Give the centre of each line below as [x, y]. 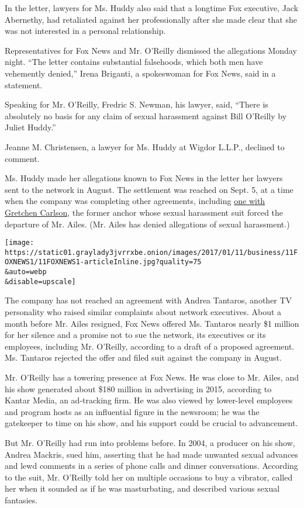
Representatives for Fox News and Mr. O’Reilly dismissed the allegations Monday [151, 50]
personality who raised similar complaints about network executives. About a [143, 311]
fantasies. [21, 500]
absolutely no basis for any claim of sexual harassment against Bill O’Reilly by [146, 115]
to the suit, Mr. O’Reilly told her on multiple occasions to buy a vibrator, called [149, 477]
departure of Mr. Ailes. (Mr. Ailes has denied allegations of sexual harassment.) [147, 224]
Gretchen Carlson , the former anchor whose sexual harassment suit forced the [144, 212]
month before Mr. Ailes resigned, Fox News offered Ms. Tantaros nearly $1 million [152, 323]
